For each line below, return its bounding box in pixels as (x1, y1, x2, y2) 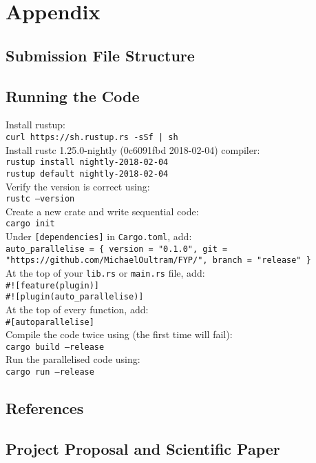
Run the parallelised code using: (6, 352, 140, 366)
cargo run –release (6, 367, 94, 377)
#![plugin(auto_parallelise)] (6, 292, 144, 302)
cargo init (6, 219, 55, 229)
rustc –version (6, 194, 75, 204)
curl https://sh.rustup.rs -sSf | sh (6, 132, 178, 142)
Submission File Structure (6, 44, 195, 66)
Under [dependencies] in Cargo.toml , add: (6, 229, 192, 244)
